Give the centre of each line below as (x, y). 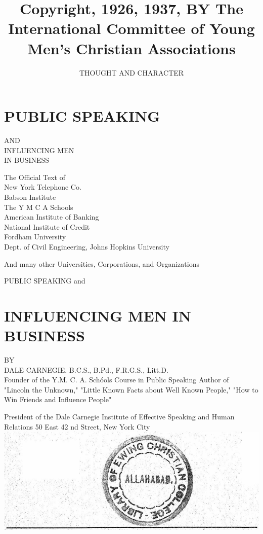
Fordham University (35, 237)
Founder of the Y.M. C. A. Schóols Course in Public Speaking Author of (117, 380)
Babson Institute (30, 197)
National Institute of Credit (47, 226)
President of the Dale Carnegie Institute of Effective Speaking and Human (119, 417)
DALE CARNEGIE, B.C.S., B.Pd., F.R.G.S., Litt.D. (86, 369)
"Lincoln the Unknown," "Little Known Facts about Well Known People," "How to (131, 389)
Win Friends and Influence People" (58, 399)
